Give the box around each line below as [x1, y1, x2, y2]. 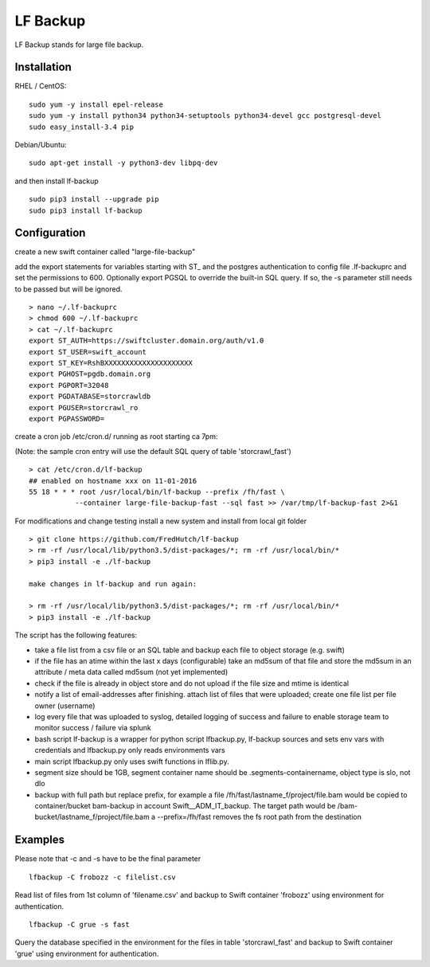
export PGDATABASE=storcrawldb [29, 392, 151, 401]
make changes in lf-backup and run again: [29, 579, 197, 589]
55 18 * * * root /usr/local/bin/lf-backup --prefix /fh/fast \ [29, 487, 286, 496]
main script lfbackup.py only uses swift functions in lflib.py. [34, 757, 230, 766]
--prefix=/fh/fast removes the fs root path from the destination [156, 812, 362, 822]
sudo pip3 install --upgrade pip [29, 195, 159, 204]
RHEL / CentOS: [14, 81, 67, 91]
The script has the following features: [14, 630, 138, 640]
